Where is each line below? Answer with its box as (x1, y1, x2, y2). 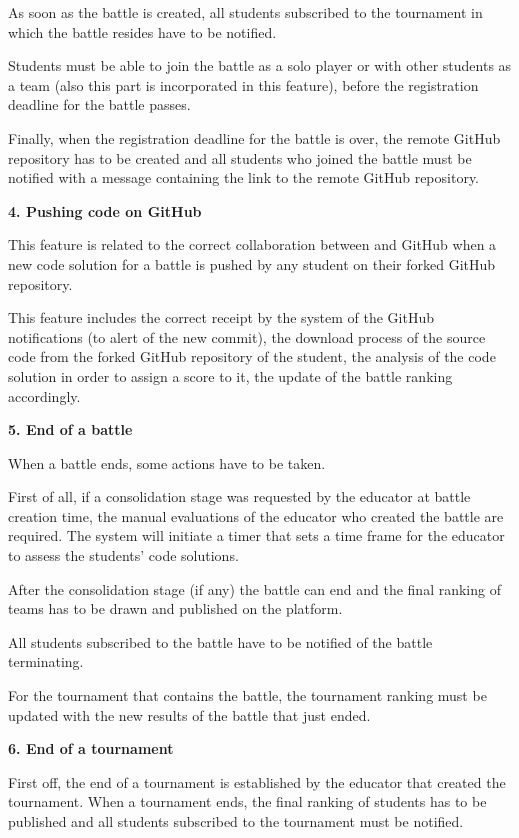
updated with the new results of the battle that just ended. (8, 704, 371, 725)
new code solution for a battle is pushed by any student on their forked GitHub (8, 253, 496, 274)
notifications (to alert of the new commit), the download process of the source (8, 326, 486, 347)
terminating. (8, 651, 84, 672)
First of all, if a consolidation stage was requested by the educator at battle (8, 486, 471, 507)
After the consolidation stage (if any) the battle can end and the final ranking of (8, 578, 501, 599)
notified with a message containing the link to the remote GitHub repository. (8, 167, 480, 188)
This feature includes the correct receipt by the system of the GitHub (8, 307, 434, 328)
